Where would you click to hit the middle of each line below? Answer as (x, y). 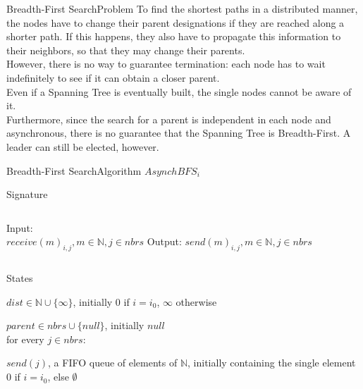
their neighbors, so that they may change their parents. (126, 50)
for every (25, 339)
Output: (164, 241)
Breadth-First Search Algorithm (74, 170)
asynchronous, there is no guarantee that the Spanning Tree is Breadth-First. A (179, 133)
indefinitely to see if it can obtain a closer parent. (113, 77)
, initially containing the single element (272, 363)
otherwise (196, 301)
